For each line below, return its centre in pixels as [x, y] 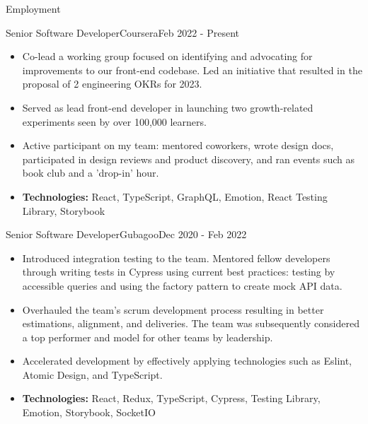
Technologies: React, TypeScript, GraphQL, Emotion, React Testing [175, 196]
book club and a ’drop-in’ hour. [91, 173]
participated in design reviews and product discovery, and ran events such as [189, 159]
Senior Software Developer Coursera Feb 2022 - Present [122, 32]
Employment [33, 8]
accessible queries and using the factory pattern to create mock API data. [182, 285]
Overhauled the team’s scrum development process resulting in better [173, 309]
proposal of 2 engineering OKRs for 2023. [112, 84]
